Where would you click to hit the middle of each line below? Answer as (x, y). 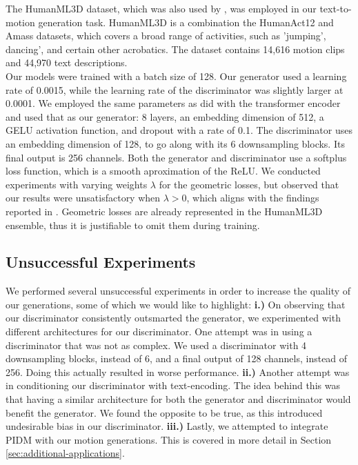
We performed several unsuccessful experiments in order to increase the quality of (178, 291)
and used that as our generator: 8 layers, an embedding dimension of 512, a (165, 116)
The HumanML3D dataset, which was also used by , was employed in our (161, 8)
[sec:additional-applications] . (65, 453)
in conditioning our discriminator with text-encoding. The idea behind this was (173, 385)
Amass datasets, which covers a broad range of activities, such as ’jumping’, (166, 36)
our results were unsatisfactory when (83, 198)
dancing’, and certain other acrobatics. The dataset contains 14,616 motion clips (175, 49)
